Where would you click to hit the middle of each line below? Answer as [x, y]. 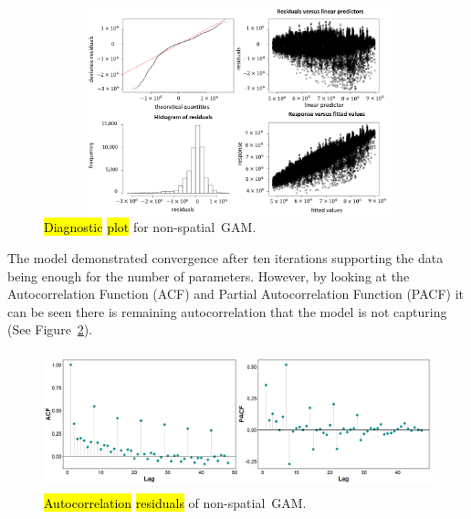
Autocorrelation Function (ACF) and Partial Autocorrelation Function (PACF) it [236, 294]
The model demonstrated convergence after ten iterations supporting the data [225, 257]
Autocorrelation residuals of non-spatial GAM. [175, 502]
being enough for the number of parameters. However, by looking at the [209, 275]
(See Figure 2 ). [50, 329]
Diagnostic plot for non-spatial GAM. [150, 227]
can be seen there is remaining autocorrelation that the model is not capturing [227, 311]
